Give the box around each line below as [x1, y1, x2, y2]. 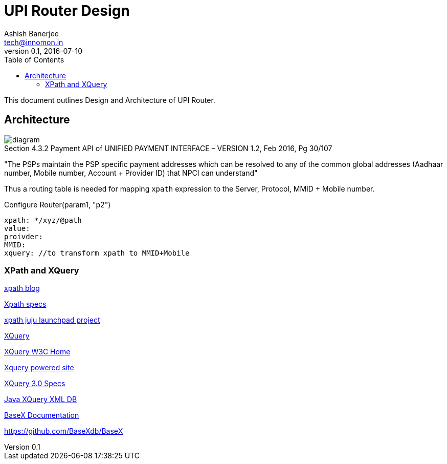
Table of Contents [4, 55, 64, 64]
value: [4, 224, 30, 233]
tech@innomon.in [4, 37, 63, 47]
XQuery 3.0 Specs [4, 379, 65, 388]
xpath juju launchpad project [4, 315, 100, 325]
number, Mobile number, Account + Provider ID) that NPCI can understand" [4, 168, 258, 177]
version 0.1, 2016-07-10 [4, 46, 83, 55]
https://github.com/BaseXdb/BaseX [4, 427, 123, 436]
